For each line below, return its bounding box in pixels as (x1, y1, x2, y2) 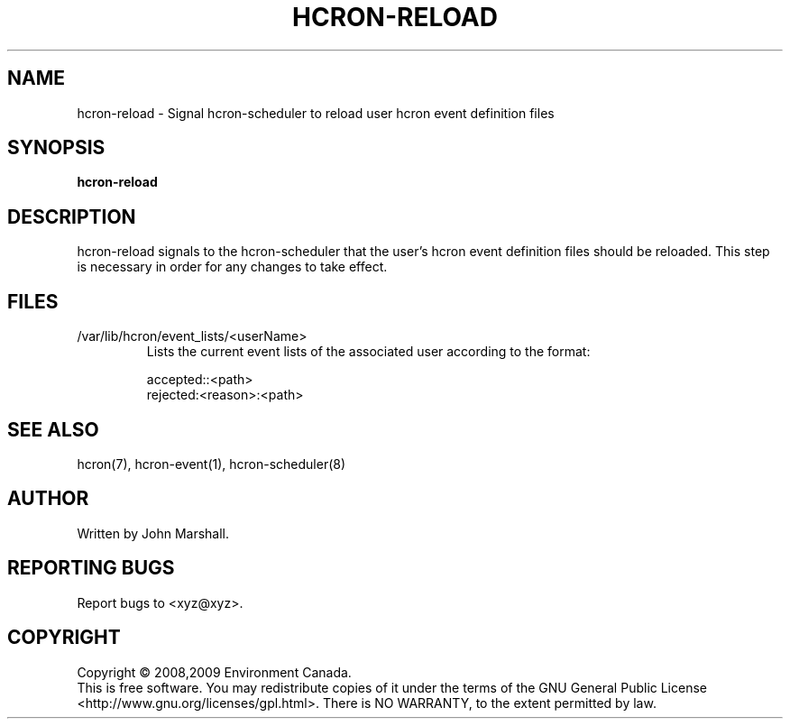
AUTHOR (7, 487, 89, 510)
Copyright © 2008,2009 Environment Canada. (77, 664, 352, 680)
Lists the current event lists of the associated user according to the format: (146, 344, 591, 360)
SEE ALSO (7, 418, 99, 441)
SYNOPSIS (7, 136, 106, 160)
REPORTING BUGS (7, 556, 175, 580)
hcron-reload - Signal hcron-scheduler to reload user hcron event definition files (77, 105, 555, 121)
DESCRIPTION (7, 205, 136, 228)
